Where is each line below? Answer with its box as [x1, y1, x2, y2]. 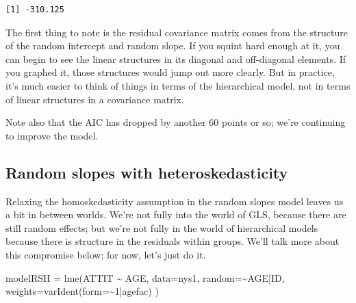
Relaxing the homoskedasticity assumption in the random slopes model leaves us [5, 194, 344, 208]
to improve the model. [5, 128, 99, 142]
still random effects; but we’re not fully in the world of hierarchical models [5, 220, 318, 235]
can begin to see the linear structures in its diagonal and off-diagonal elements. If [5, 51, 346, 66]
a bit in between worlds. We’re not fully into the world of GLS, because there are [5, 207, 346, 222]
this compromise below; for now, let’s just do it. [5, 247, 206, 261]
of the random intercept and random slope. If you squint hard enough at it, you [5, 38, 340, 53]
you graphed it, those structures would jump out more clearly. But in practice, [5, 65, 335, 79]
